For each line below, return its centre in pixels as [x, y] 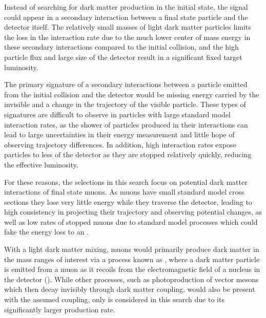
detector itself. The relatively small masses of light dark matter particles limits [128, 27]
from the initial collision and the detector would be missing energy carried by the [132, 94]
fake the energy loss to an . [47, 232]
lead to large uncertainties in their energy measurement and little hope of [119, 134]
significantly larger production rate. [60, 309]
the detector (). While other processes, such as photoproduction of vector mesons [131, 279]
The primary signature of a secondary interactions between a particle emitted [126, 84]
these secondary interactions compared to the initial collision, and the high [121, 47]
